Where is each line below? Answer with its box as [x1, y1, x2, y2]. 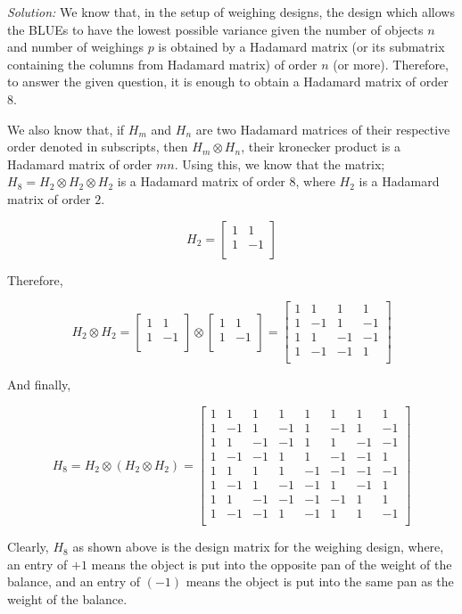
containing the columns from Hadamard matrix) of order [7, 54, 318, 73]
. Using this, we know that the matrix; [174, 154, 385, 173]
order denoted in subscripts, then [7, 137, 188, 156]
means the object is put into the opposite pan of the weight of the [91, 554, 452, 573]
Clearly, [7, 537, 49, 556]
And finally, [7, 375, 71, 394]
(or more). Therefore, [333, 54, 449, 73]
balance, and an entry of [7, 572, 141, 591]
